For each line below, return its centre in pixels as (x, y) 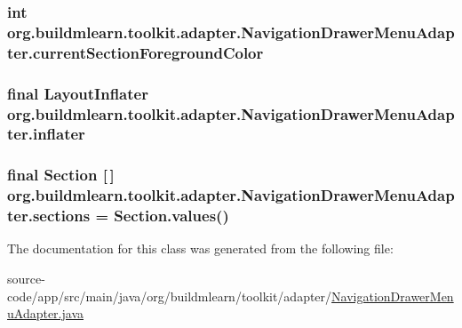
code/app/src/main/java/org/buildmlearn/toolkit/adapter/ (170, 296)
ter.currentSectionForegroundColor (135, 52)
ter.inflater (46, 134)
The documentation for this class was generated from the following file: (200, 248)
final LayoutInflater (78, 93)
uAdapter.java (46, 313)
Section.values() (171, 216)
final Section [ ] (61, 175)
